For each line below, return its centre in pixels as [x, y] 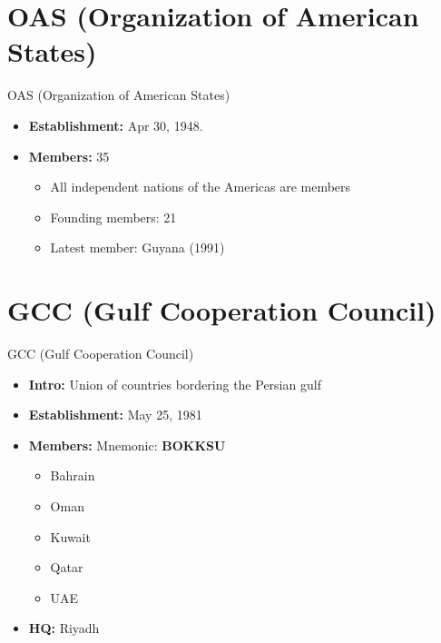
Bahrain [73, 475]
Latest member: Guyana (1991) [137, 247]
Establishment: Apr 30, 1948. [116, 125]
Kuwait [70, 536]
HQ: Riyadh [64, 628]
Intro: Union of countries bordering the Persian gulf [175, 384]
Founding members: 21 [113, 217]
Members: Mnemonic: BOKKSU [127, 445]
